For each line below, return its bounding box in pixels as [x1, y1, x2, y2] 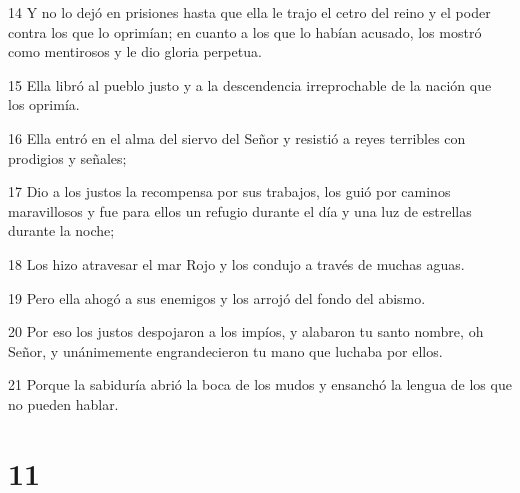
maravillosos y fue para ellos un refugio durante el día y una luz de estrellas [8, 200, 472, 221]
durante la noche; [8, 220, 115, 241]
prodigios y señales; [8, 147, 127, 168]
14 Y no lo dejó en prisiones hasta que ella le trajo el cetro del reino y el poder [8, 2, 491, 22]
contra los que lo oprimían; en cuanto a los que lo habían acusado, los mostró [8, 21, 482, 42]
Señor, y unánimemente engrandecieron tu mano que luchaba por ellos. [8, 340, 443, 361]
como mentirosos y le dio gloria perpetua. [8, 41, 262, 62]
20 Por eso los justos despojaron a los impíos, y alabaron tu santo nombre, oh [8, 321, 484, 342]
